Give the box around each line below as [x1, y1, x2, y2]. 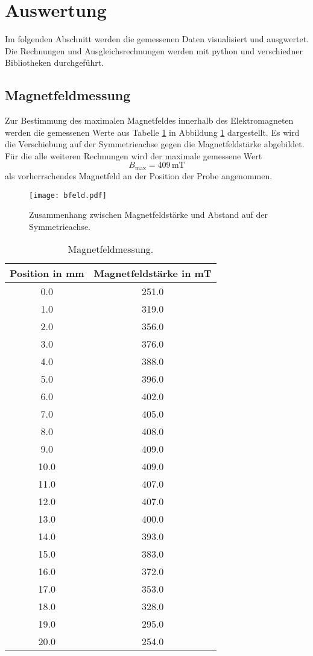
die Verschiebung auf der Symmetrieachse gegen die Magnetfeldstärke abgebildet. [5, 138, 305, 150]
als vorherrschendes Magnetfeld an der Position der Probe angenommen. [5, 169, 273, 182]
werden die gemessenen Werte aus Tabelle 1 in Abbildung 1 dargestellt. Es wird [5, 126, 300, 138]
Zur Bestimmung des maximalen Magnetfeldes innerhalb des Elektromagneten [5, 114, 294, 127]
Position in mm [10, 266, 84, 281]
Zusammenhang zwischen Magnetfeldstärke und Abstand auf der [29, 208, 268, 221]
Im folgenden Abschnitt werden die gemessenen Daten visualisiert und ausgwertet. [5, 33, 309, 45]
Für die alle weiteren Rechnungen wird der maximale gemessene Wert [5, 149, 262, 162]
